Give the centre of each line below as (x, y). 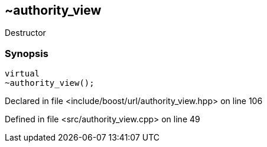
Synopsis (27, 53)
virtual (22, 74)
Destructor (25, 33)
